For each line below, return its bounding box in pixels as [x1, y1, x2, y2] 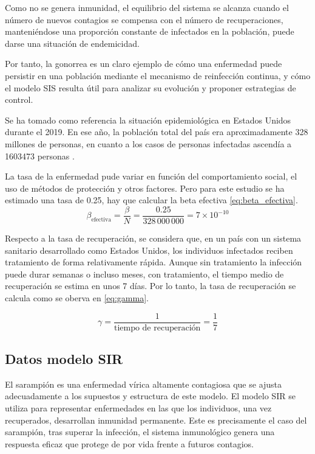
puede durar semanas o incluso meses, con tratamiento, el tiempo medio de [5, 267, 284, 280]
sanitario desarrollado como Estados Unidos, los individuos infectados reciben [5, 243, 293, 256]
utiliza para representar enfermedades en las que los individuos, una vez [5, 401, 272, 414]
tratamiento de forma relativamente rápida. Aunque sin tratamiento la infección [5, 256, 302, 268]
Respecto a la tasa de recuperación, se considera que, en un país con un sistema [5, 231, 302, 244]
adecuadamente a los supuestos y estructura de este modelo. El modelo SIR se [5, 389, 296, 402]
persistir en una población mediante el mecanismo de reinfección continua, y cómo [5, 69, 311, 82]
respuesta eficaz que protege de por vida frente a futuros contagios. [5, 437, 254, 450]
